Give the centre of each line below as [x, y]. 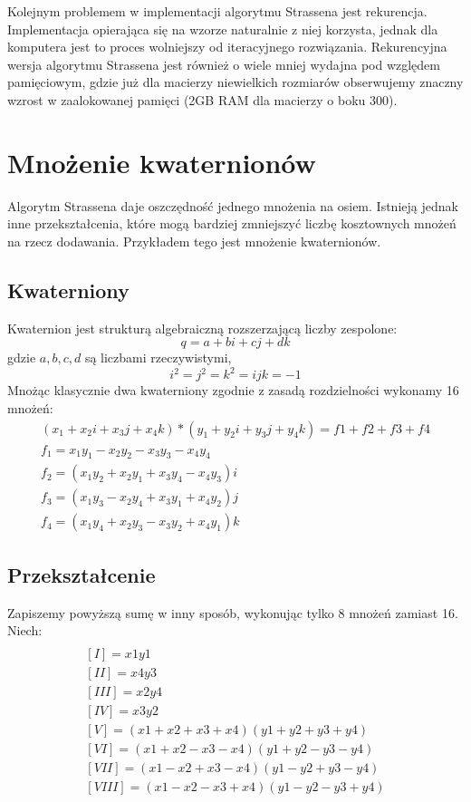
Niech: [25, 630]
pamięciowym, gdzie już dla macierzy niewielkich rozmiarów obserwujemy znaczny [235, 82]
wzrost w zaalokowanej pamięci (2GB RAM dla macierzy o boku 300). [202, 99]
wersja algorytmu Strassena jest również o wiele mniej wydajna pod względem [224, 64]
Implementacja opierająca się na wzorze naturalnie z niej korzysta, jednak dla [223, 29]
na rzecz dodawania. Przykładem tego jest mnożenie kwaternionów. [194, 241]
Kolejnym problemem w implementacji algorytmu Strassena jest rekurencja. [217, 11]
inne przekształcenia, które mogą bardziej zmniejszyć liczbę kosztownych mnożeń [232, 223]
